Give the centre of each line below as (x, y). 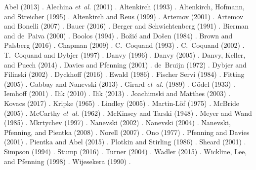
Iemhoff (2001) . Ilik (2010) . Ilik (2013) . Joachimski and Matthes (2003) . (117, 93)
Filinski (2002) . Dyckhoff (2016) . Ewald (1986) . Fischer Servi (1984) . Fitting (124, 74)
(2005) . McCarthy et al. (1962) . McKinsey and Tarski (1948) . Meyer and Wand (128, 113)
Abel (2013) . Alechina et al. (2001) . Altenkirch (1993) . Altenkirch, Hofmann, (124, 6)
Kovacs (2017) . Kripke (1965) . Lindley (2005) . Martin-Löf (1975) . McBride (122, 103)
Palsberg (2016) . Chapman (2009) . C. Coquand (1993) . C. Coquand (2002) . (124, 45)
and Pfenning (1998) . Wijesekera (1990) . (67, 161)
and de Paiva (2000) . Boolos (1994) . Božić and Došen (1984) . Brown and (118, 35)
